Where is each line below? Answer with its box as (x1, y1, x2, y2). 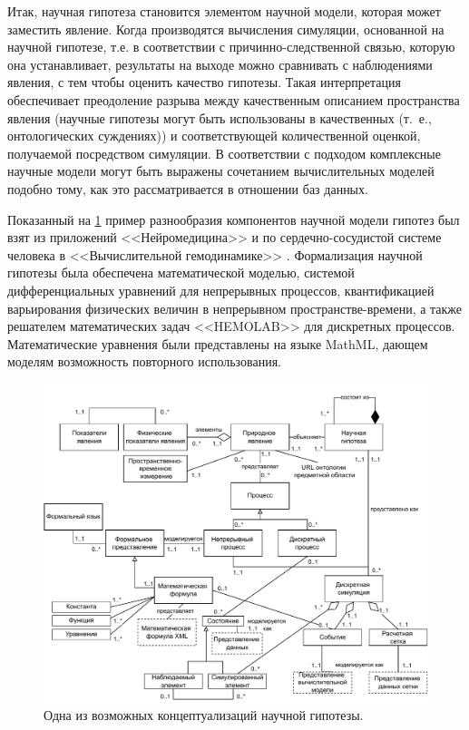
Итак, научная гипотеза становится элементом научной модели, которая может (7, 2, 441, 20)
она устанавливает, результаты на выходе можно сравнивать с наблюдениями (7, 54, 433, 73)
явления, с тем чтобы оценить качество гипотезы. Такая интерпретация (7, 73, 401, 92)
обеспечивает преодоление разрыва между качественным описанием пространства (7, 90, 460, 109)
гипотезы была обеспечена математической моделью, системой (7, 263, 355, 282)
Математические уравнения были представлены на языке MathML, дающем (7, 334, 428, 353)
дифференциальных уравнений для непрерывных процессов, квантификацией (7, 280, 435, 299)
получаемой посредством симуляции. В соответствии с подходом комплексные (7, 143, 441, 162)
